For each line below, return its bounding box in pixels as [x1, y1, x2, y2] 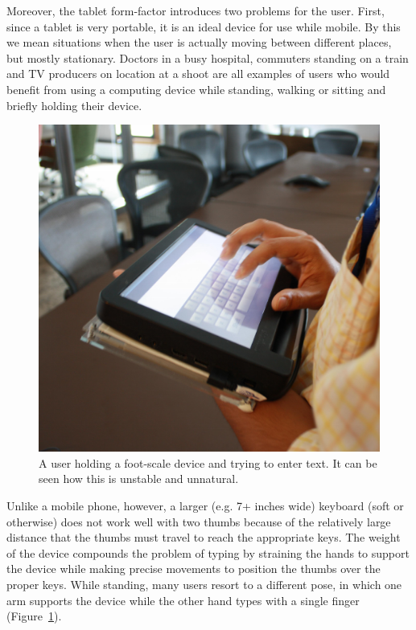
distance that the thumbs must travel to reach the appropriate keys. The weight [6, 529, 401, 546]
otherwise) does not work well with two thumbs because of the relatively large [6, 513, 391, 530]
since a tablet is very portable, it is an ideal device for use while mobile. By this [6, 18, 401, 35]
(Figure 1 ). [6, 607, 62, 624]
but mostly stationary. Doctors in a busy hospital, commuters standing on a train [6, 49, 409, 66]
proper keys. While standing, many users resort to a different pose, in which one [6, 575, 402, 592]
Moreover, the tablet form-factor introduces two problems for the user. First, [6, 2, 385, 18]
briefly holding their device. [6, 96, 142, 113]
